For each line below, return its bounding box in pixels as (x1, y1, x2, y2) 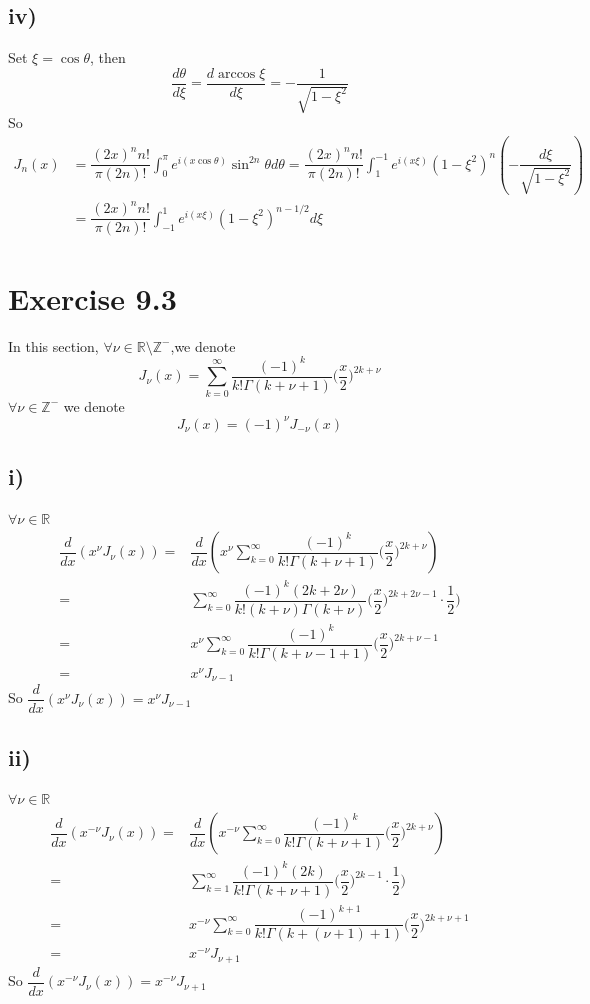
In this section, (8, 335, 99, 356)
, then (89, 47, 126, 68)
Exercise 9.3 (8, 277, 177, 318)
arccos (217, 66, 256, 81)
